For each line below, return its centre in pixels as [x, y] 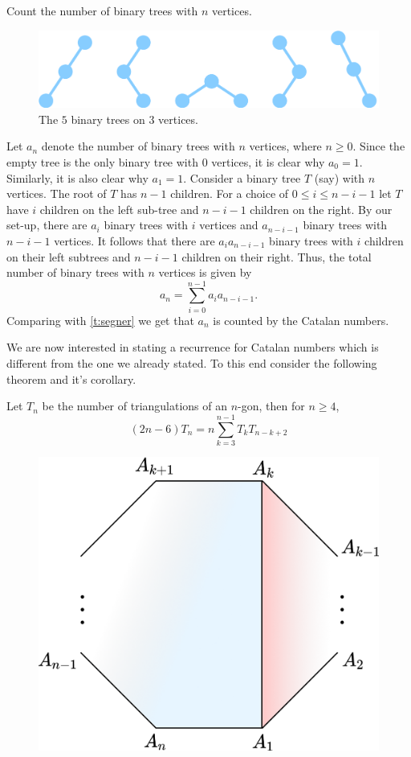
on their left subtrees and [69, 256]
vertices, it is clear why [268, 161]
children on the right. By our [321, 209]
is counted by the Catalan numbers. [301, 320]
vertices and [229, 225]
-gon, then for [271, 406]
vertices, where [285, 146]
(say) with [340, 177]
